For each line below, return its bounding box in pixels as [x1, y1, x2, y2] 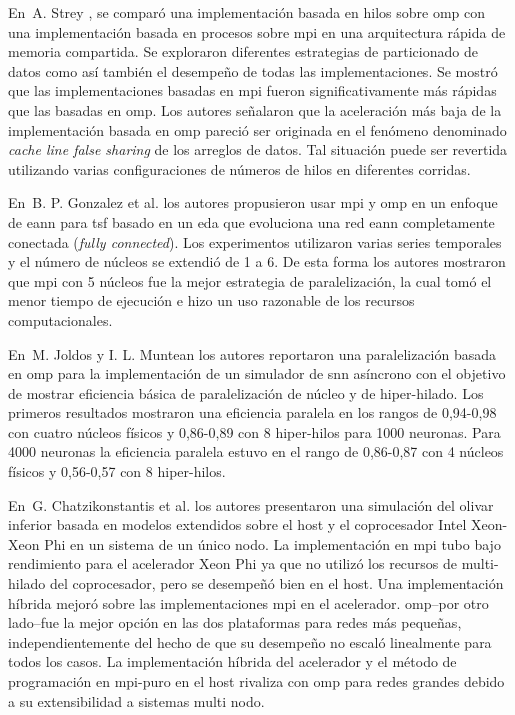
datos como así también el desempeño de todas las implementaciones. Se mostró [8, 60, 498, 81]
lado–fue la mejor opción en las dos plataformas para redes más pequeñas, [8, 612, 462, 633]
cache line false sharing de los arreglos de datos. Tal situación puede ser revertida [8, 139, 508, 160]
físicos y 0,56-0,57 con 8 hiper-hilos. [8, 461, 226, 482]
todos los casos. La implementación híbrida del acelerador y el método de [8, 651, 457, 672]
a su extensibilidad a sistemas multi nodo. [8, 690, 265, 711]
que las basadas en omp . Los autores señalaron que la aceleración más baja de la [8, 99, 502, 120]
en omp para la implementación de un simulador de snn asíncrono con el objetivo [8, 363, 506, 384]
